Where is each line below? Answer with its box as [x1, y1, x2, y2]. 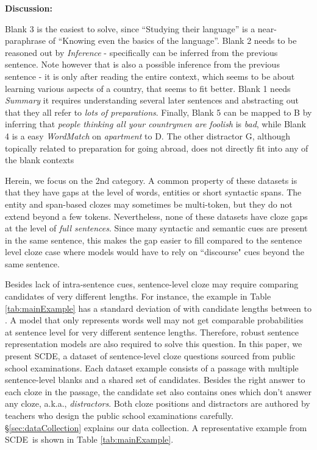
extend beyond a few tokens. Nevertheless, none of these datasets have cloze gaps [5, 209, 308, 222]
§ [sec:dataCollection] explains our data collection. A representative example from [5, 421, 307, 434]
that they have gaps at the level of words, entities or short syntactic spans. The [5, 186, 302, 199]
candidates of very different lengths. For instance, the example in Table [5, 290, 271, 303]
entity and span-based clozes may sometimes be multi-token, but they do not [5, 197, 293, 210]
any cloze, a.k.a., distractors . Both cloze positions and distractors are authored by [5, 397, 310, 410]
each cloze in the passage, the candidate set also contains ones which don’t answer [5, 385, 312, 398]
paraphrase [5, 34, 46, 47]
